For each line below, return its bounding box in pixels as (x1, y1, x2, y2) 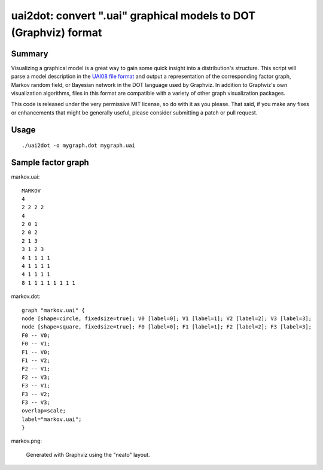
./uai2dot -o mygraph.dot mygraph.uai (22, 142, 136, 149)
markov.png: (11, 438, 42, 445)
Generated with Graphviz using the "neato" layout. (26, 451, 150, 458)
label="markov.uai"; (22, 415, 82, 423)
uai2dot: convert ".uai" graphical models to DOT (11, 9, 256, 22)
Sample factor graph (11, 158, 89, 168)
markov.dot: (11, 293, 41, 300)
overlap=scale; (22, 408, 66, 414)
